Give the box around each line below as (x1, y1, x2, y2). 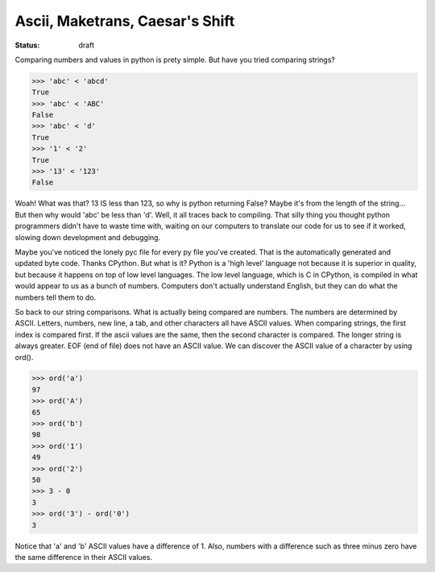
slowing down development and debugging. (14, 232, 161, 242)
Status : (14, 40, 40, 50)
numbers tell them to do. (14, 292, 97, 302)
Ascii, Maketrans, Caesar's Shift (14, 12, 235, 30)
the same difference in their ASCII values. (14, 552, 153, 562)
